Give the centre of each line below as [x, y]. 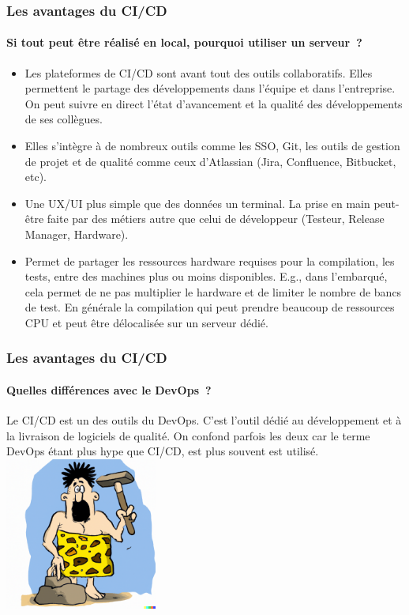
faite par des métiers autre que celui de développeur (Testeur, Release [216, 219]
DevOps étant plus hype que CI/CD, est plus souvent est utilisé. [163, 451]
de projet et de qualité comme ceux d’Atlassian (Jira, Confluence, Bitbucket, [210, 161]
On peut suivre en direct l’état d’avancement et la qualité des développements [214, 103]
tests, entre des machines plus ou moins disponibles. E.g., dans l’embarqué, [206, 276]
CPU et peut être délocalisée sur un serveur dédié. [146, 322]
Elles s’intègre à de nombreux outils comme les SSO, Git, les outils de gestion [212, 146]
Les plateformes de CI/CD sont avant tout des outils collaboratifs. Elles [199, 72]
